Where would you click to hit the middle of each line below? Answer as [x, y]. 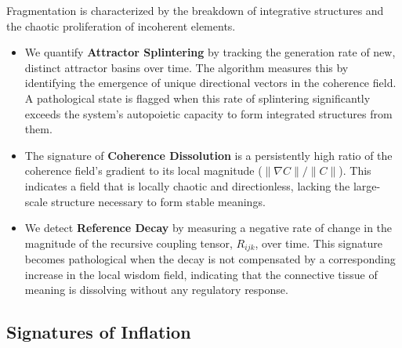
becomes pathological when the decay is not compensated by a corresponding [210, 259]
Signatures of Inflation [99, 332]
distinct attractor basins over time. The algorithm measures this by [187, 67]
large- [367, 185]
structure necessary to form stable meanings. [158, 201]
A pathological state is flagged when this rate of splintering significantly [197, 98]
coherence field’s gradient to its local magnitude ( [143, 170]
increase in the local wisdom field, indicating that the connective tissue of [201, 274]
